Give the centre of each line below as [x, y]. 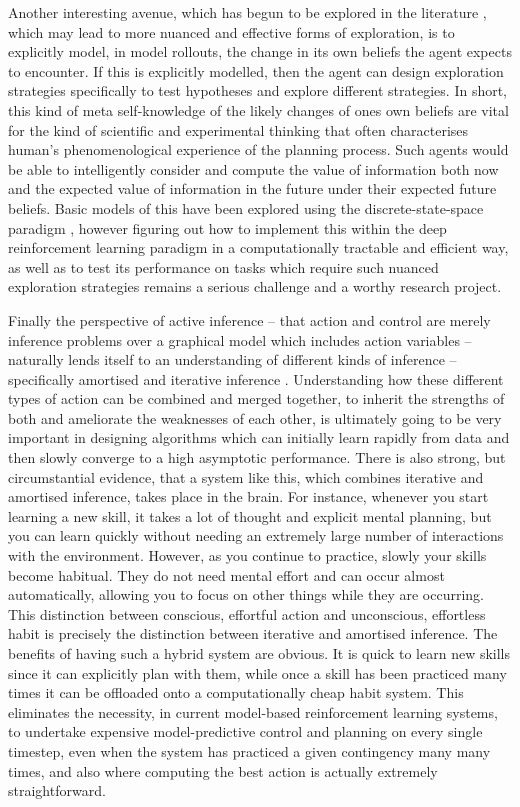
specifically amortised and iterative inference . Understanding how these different [256, 378]
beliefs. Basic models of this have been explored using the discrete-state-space [246, 207]
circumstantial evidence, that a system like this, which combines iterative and [246, 476]
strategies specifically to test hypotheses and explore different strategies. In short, [258, 90]
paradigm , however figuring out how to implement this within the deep [227, 227]
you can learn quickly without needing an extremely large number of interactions [256, 535]
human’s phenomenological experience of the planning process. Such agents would [258, 149]
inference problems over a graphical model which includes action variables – [240, 339]
